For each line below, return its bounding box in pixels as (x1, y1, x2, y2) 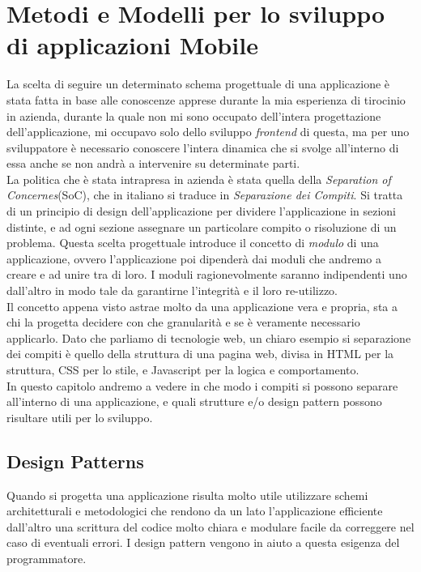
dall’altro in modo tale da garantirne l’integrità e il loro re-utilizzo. (6, 282, 338, 299)
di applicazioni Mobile (6, 28, 258, 62)
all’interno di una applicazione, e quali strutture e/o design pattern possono (6, 393, 382, 410)
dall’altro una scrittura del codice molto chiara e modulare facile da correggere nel (6, 518, 415, 535)
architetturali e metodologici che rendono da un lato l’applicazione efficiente (6, 502, 383, 519)
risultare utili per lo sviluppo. (6, 408, 153, 425)
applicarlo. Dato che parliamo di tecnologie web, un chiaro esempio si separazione (6, 329, 411, 346)
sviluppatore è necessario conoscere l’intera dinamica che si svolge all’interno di (6, 139, 399, 156)
